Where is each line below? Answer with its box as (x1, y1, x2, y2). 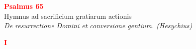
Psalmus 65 (4, 1, 44, 11)
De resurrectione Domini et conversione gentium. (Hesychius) (4, 20, 193, 31)
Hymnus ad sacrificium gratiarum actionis (4, 10, 132, 21)
